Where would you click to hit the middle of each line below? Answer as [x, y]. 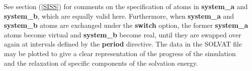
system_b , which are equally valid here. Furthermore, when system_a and [119, 16]
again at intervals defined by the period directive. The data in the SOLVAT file [123, 44]
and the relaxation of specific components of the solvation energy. [101, 63]
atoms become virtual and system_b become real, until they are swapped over [123, 34]
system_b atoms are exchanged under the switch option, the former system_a [126, 25]
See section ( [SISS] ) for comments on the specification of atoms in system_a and [126, 6]
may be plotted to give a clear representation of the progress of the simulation [120, 53]
